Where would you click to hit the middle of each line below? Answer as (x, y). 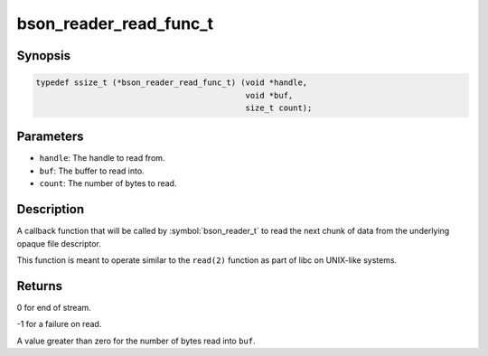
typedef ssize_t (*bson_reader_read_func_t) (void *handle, (172, 83)
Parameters (50, 137)
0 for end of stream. (54, 307)
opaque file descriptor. (59, 243)
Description (51, 209)
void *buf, (269, 95)
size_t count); (279, 108)
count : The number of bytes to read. (108, 183)
